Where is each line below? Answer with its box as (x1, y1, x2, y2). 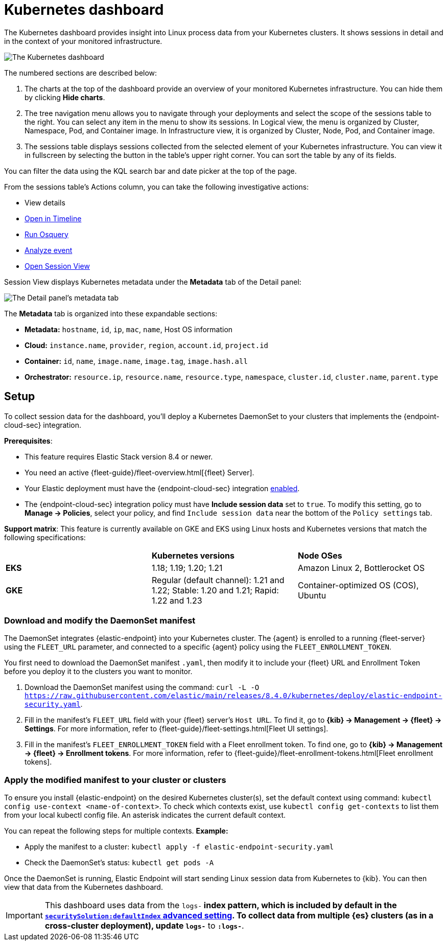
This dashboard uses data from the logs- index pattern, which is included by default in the (44, 900, 397, 911)
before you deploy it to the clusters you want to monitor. (4, 667, 193, 676)
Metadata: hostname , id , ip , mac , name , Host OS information (25, 325, 233, 334)
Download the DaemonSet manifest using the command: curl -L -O (25, 683, 260, 692)
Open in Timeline (25, 214, 82, 223)
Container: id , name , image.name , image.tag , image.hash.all (25, 356, 248, 365)
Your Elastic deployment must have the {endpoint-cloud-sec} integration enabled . (25, 483, 300, 493)
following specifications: (4, 533, 86, 542)
